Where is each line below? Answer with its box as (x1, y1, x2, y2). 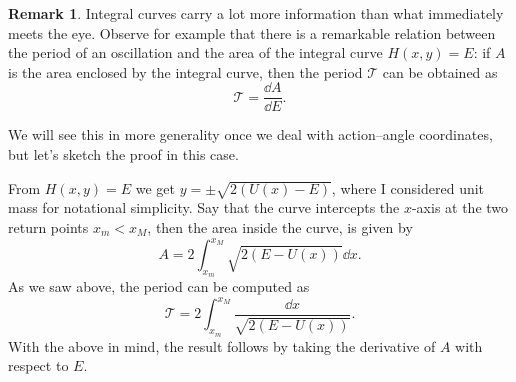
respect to (8, 355, 69, 376)
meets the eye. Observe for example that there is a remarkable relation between (8, 22, 496, 43)
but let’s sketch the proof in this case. (8, 144, 239, 165)
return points (8, 216, 89, 237)
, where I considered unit (331, 177, 485, 198)
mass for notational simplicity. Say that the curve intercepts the (8, 197, 400, 218)
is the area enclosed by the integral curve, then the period (8, 61, 363, 82)
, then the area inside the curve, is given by (147, 216, 413, 237)
